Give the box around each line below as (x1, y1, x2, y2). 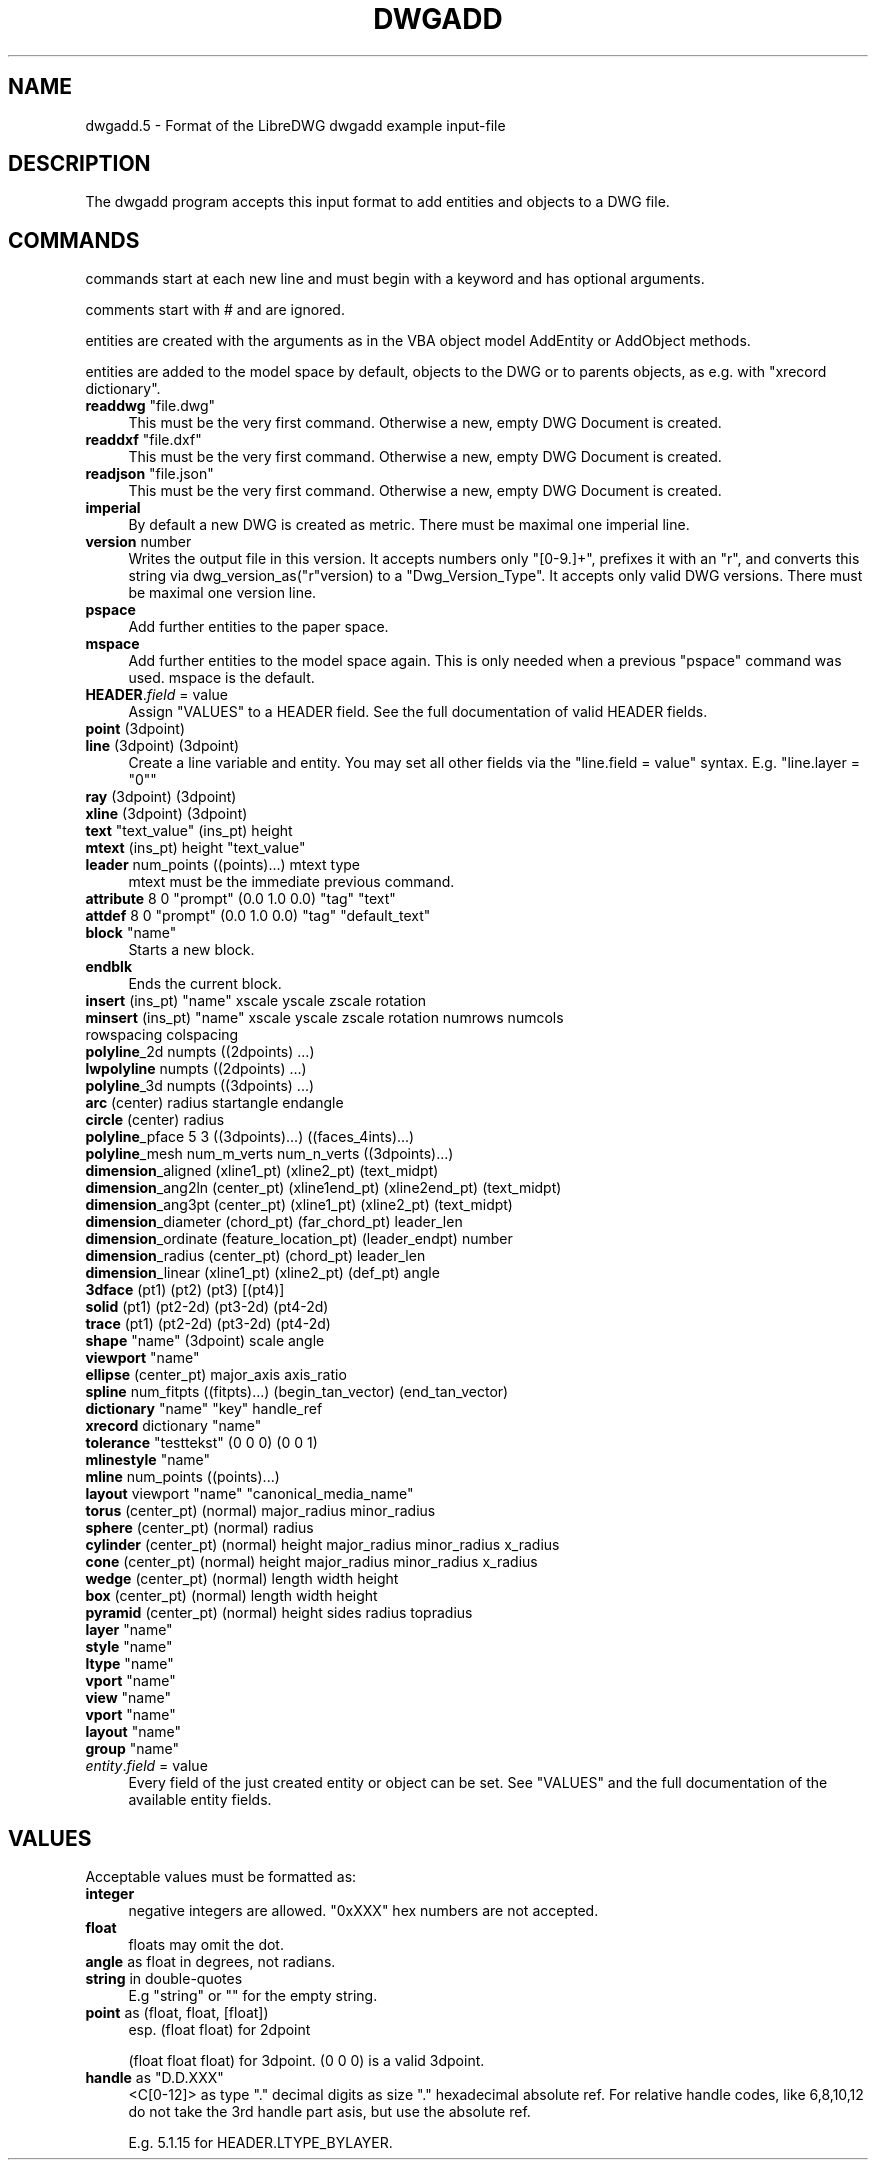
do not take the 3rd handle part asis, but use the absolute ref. (128, 2103, 531, 2121)
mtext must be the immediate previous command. (128, 873, 455, 891)
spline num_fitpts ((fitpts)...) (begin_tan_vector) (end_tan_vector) (85, 1383, 509, 1401)
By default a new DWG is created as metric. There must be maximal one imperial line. (128, 516, 690, 534)
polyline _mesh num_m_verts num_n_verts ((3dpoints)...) (85, 1145, 454, 1163)
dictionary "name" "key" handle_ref (85, 1400, 323, 1418)
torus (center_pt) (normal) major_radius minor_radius (85, 1502, 436, 1520)
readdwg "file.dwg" (85, 397, 216, 415)
